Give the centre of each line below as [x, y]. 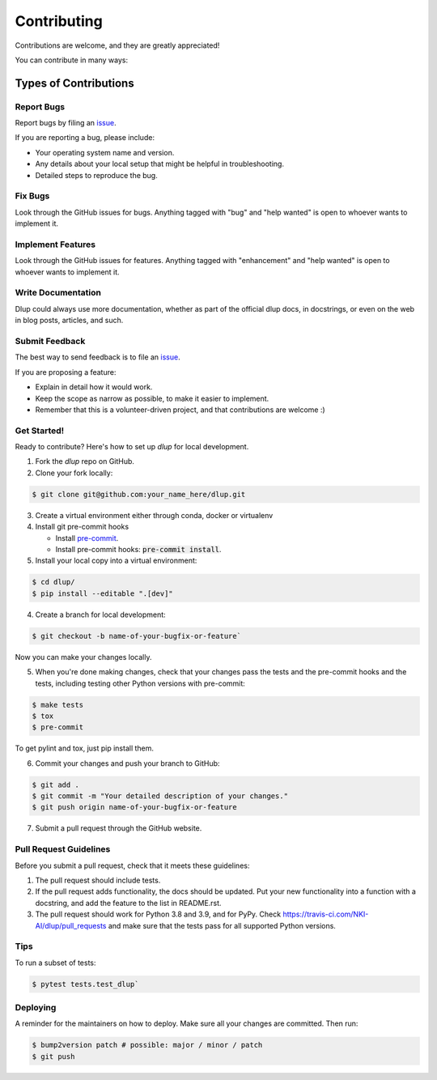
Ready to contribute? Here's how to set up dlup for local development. [132, 447]
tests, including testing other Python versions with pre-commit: [140, 683]
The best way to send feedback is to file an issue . [98, 357]
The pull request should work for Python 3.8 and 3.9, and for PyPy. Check [158, 914]
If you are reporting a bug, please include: [85, 138]
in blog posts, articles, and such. [69, 321]
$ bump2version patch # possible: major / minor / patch [147, 1045]
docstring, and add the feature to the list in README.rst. [128, 903]
